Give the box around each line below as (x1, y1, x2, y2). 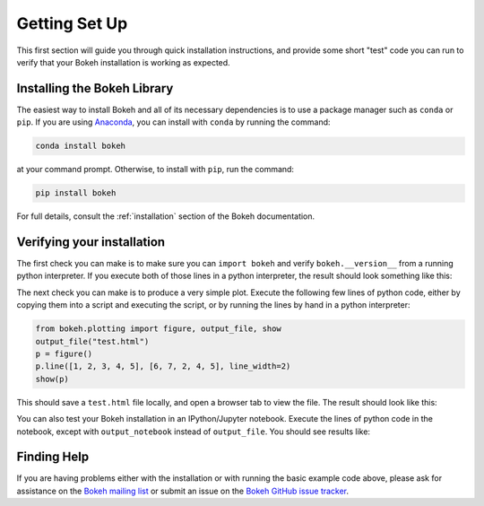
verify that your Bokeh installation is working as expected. (16, 57, 230, 67)
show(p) (35, 373, 69, 384)
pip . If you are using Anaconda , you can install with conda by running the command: (16, 117, 331, 127)
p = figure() (35, 349, 93, 359)
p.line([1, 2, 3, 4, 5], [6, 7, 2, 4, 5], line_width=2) (35, 362, 291, 371)
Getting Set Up (16, 13, 128, 33)
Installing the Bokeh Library (16, 81, 174, 96)
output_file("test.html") (35, 336, 150, 346)
